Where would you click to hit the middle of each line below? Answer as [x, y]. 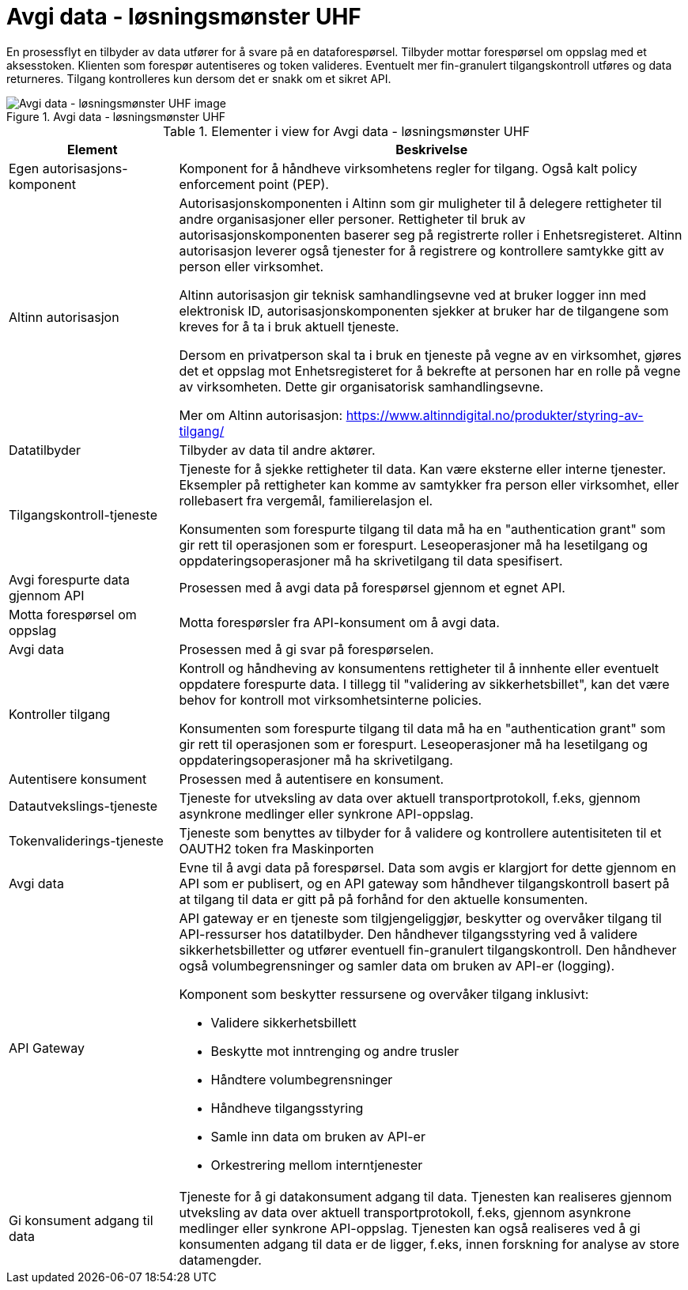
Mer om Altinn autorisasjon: [261, 415]
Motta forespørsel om [73, 614]
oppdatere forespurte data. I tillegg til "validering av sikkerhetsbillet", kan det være [424, 684]
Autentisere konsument [78, 779]
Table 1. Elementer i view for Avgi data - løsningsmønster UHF [346, 131]
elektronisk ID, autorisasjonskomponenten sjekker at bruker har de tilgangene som [424, 310]
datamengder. [220, 1260]
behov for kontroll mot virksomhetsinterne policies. [331, 700]
